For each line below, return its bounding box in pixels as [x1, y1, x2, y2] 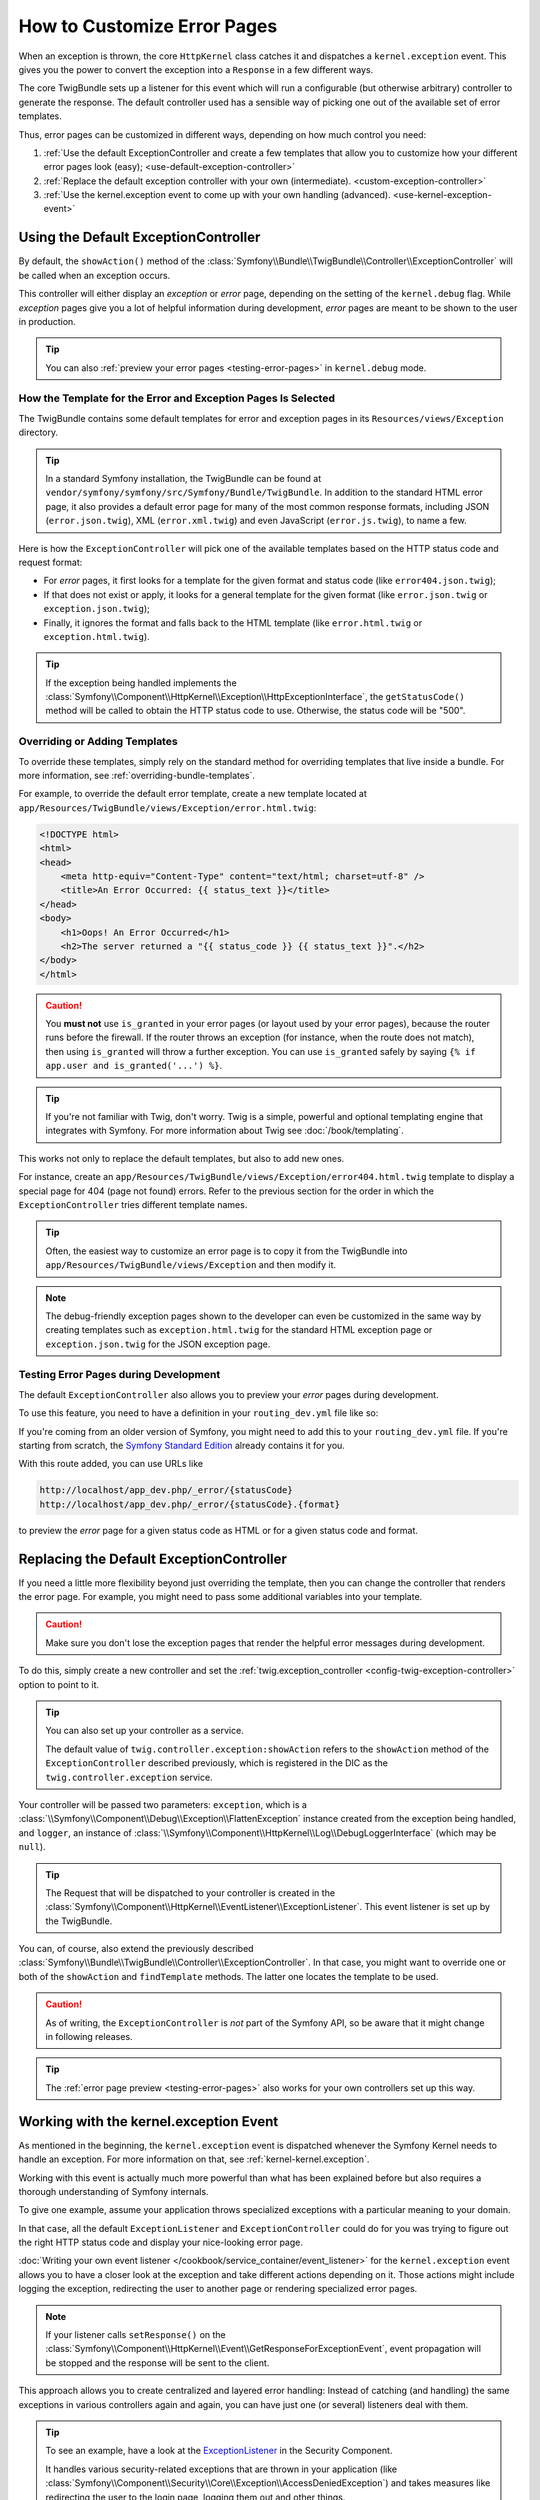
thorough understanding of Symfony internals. [18, 2185, 209, 2197]
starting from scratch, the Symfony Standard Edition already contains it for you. [18, 1440, 345, 1452]
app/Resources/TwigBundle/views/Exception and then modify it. [45, 1259, 337, 1271]
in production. [18, 315, 77, 327]
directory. [18, 426, 59, 439]
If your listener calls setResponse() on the [45, 2329, 227, 2341]
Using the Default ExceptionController [18, 229, 261, 246]
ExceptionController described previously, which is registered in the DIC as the [45, 1757, 389, 1769]
